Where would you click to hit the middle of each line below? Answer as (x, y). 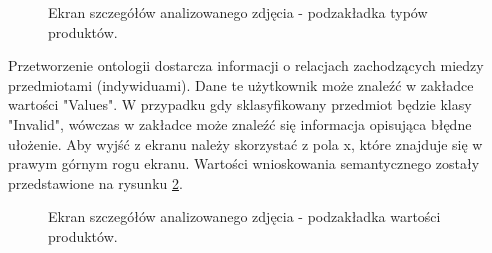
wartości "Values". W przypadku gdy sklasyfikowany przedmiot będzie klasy (240, 104)
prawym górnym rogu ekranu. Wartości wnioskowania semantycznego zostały (244, 163)
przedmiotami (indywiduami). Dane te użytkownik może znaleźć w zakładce (241, 84)
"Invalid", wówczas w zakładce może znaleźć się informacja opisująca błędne (240, 123)
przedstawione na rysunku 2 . (95, 182)
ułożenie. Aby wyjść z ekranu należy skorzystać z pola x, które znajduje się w (245, 143)
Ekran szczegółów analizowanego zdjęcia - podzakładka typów (238, 12)
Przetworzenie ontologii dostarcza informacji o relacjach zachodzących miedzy (246, 65)
